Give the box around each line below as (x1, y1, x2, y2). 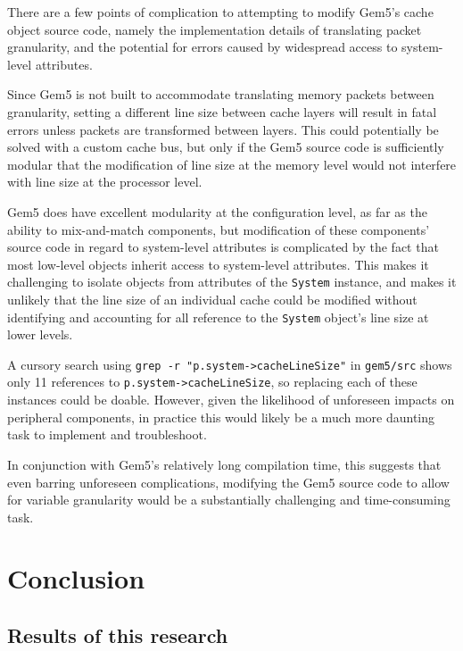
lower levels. (7, 325, 73, 344)
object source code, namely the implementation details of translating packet (7, 20, 422, 38)
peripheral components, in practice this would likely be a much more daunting (7, 407, 435, 426)
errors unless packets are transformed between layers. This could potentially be (7, 120, 439, 138)
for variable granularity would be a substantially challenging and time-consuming (7, 490, 451, 509)
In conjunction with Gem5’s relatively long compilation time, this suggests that (7, 455, 442, 473)
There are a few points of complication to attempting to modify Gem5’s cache (7, 3, 434, 21)
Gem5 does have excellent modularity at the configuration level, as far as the (7, 202, 427, 221)
